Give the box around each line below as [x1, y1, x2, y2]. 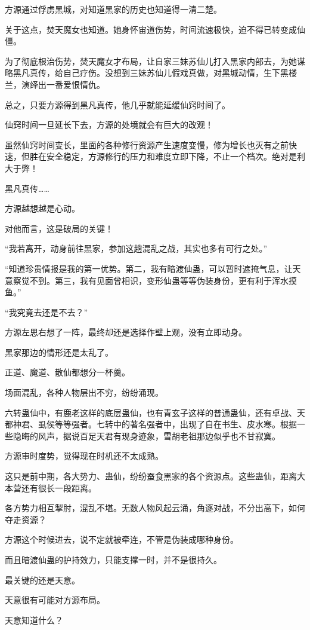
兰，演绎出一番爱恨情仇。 [5, 78, 105, 90]
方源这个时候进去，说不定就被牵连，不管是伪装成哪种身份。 [5, 533, 238, 546]
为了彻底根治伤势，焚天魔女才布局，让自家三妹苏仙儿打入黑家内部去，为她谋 [5, 54, 305, 67]
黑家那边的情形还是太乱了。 [5, 345, 113, 358]
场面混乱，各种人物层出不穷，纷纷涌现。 [5, 386, 163, 399]
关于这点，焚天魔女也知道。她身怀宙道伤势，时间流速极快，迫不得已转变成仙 [5, 23, 305, 35]
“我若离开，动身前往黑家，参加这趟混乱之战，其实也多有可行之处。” [5, 242, 268, 255]
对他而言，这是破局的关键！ [5, 222, 113, 234]
